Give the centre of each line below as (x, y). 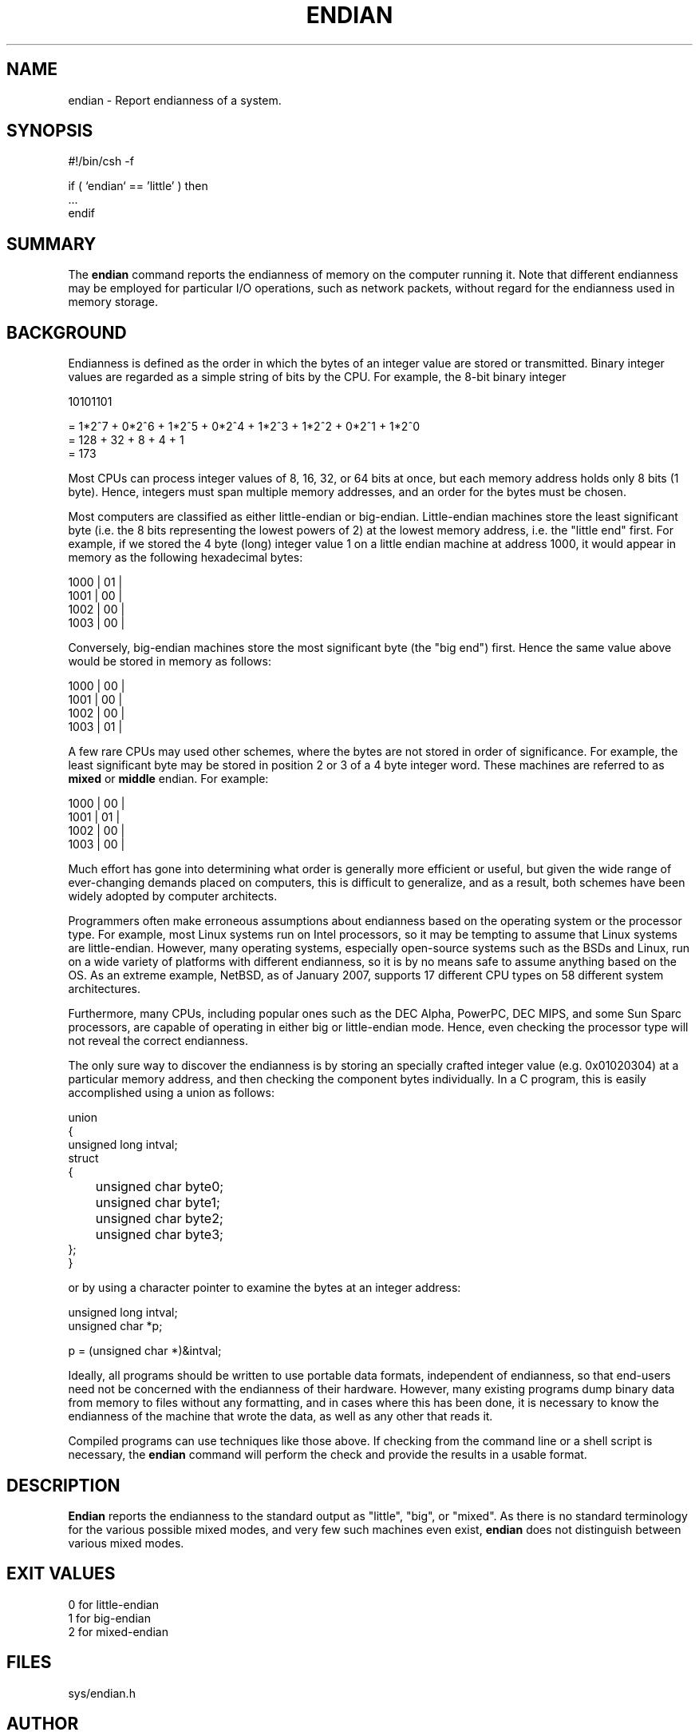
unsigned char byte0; (160, 1187)
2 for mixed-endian (118, 1631)
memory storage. (113, 302)
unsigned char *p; (115, 1326)
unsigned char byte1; (158, 1203)
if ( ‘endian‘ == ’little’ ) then (138, 186)
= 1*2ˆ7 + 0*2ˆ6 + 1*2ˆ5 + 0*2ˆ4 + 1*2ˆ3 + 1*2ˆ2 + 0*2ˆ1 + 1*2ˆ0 (244, 427)
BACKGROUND (67, 332)
